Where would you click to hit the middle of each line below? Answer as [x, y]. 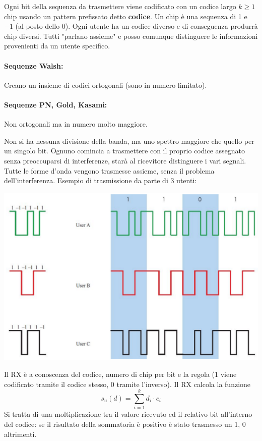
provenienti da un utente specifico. [57, 46]
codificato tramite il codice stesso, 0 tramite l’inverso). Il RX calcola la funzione [127, 384]
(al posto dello [38, 26]
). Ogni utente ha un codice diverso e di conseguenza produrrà [161, 26]
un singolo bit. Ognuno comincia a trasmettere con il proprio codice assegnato [125, 151]
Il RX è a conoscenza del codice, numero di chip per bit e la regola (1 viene [120, 374]
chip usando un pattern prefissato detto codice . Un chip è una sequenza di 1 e [126, 16]
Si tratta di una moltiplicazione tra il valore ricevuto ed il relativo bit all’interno [128, 414]
